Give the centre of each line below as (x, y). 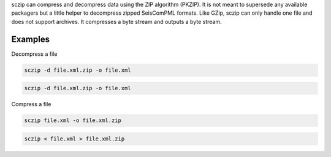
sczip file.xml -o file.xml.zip (73, 121)
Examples (31, 39)
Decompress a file (34, 54)
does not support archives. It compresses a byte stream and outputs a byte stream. (116, 21)
